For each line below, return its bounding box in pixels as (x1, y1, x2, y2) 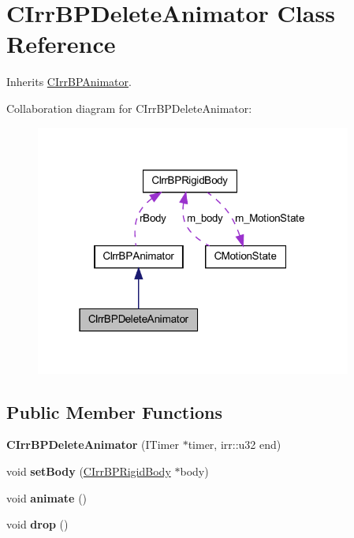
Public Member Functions (6, 399, 222, 424)
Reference (6, 28, 116, 60)
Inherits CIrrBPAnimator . (6, 73, 132, 90)
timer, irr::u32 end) (188, 436, 281, 453)
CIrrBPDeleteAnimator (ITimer (6, 436, 179, 453)
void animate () (6, 489, 88, 506)
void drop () (6, 516, 69, 532)
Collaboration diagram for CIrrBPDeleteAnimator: (6, 99, 252, 116)
